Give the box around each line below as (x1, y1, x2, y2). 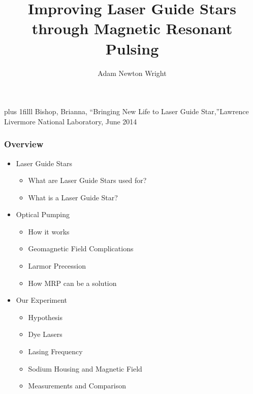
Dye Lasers (28, 329, 62, 339)
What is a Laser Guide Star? (28, 192, 118, 202)
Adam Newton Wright (98, 67, 167, 78)
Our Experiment (16, 295, 68, 305)
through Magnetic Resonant (31, 18, 233, 39)
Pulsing (105, 38, 159, 59)
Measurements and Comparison (28, 380, 126, 391)
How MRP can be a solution (28, 277, 117, 288)
